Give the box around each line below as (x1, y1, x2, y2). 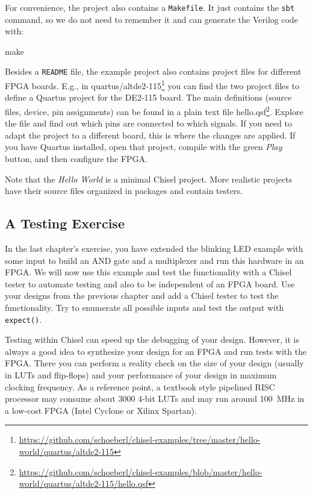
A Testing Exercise (5, 214, 125, 233)
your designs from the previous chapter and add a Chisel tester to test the (5, 289, 279, 302)
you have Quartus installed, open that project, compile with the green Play (5, 140, 282, 153)
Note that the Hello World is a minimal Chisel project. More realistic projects (5, 172, 293, 185)
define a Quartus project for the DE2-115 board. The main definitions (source (5, 91, 292, 104)
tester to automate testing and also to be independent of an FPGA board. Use (5, 277, 295, 290)
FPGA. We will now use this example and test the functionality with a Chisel (5, 266, 292, 278)
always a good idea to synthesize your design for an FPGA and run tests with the (5, 345, 307, 357)
